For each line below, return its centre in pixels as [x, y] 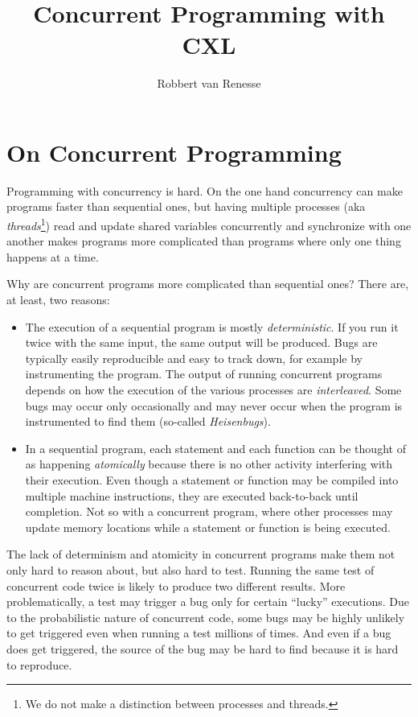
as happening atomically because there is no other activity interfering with [209, 464]
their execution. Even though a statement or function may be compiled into [212, 480]
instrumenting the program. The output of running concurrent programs [204, 374]
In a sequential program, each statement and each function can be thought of [215, 448]
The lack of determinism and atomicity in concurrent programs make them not [201, 554]
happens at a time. [53, 256]
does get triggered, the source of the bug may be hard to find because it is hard [203, 648]
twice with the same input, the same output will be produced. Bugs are [201, 342]
